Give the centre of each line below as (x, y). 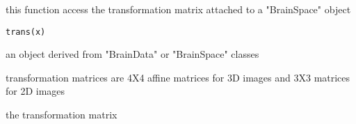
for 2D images (35, 91)
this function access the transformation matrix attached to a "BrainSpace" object (178, 9)
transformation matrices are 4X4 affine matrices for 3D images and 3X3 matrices (178, 77)
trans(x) (26, 32)
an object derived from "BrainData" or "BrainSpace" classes (132, 54)
